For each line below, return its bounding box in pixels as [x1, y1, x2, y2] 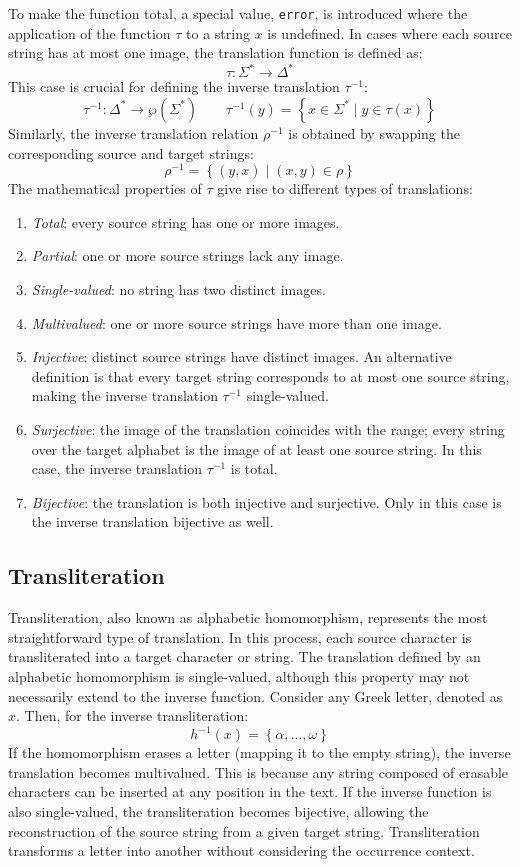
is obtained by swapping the [288, 122, 460, 143]
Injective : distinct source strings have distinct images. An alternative [31, 346, 452, 367]
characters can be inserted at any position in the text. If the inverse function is [8, 781, 492, 802]
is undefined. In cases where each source [267, 22, 512, 43]
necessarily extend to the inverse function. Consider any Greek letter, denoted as [8, 685, 503, 706]
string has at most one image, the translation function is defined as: [8, 42, 423, 63]
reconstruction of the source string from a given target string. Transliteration [8, 820, 480, 841]
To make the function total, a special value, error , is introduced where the [8, 3, 468, 23]
